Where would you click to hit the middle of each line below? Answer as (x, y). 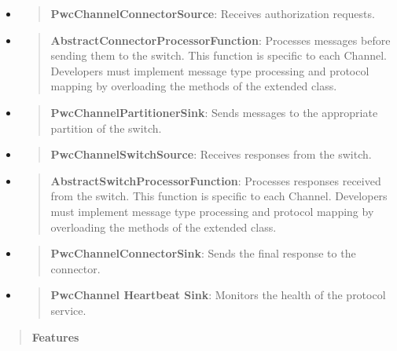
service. (68, 310)
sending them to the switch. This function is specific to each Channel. (219, 55)
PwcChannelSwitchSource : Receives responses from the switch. (211, 154)
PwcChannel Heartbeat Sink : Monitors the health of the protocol (218, 295)
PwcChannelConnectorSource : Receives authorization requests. (213, 13)
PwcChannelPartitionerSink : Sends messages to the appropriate (214, 112)
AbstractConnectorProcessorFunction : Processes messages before (221, 40)
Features (55, 336)
